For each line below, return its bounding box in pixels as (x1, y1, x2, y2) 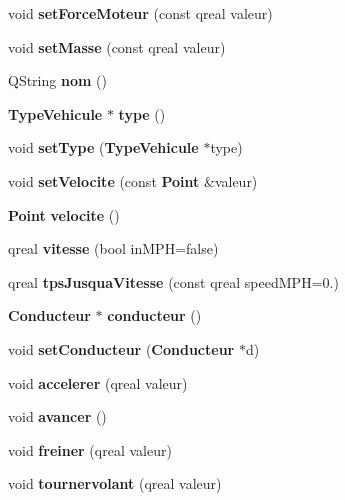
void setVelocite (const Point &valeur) (8, 170, 258, 191)
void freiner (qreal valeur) (8, 439, 172, 460)
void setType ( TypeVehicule (8, 137, 199, 158)
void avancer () (8, 406, 107, 427)
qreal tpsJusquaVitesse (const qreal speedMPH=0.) (8, 271, 339, 292)
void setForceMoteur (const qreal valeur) (8, 3, 273, 23)
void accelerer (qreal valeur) (8, 372, 188, 393)
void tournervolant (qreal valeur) (8, 473, 222, 494)
